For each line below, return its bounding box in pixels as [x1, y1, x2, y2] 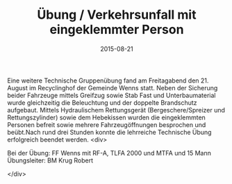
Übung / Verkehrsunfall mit [37, 7, 197, 23]
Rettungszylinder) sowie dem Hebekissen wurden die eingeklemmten [7, 113, 206, 122]
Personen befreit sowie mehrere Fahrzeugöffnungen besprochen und [7, 120, 206, 128]
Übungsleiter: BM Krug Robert [7, 156, 94, 165]
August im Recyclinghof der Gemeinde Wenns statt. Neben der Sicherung [7, 83, 218, 92]
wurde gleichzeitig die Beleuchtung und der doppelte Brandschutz [7, 98, 197, 107]
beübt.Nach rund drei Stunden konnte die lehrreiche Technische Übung [7, 128, 212, 136]
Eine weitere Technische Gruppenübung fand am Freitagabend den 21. [7, 76, 209, 85]
